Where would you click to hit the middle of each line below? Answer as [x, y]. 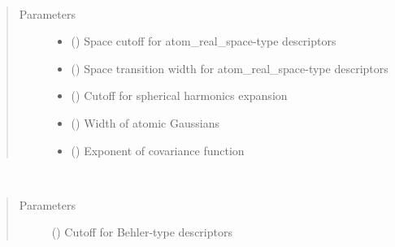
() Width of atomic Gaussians [145, 122]
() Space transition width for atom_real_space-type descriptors [230, 68]
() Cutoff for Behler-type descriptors [142, 232]
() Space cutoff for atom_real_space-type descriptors [204, 41]
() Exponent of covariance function [158, 150]
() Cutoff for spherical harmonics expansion [179, 95]
